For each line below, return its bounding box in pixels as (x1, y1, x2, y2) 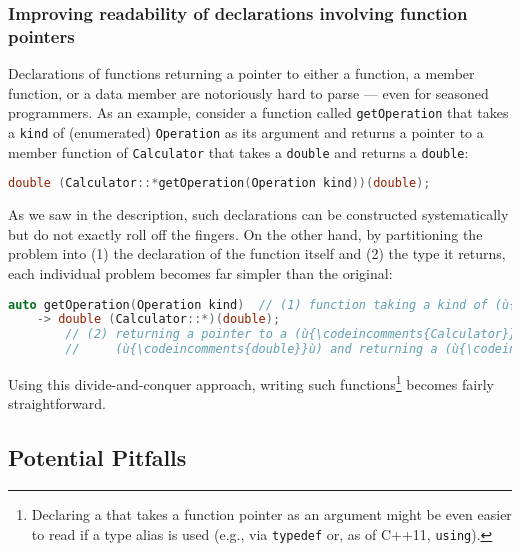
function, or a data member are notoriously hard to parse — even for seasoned (8, 82, 489, 103)
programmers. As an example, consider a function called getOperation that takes (8, 102, 509, 123)
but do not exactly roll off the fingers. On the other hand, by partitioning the (8, 223, 483, 244)
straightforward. (8, 393, 106, 414)
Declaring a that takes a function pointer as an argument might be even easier (31, 504, 512, 525)
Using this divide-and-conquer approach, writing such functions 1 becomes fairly (8, 371, 494, 394)
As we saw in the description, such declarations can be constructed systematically (8, 204, 509, 225)
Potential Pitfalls (8, 442, 187, 473)
